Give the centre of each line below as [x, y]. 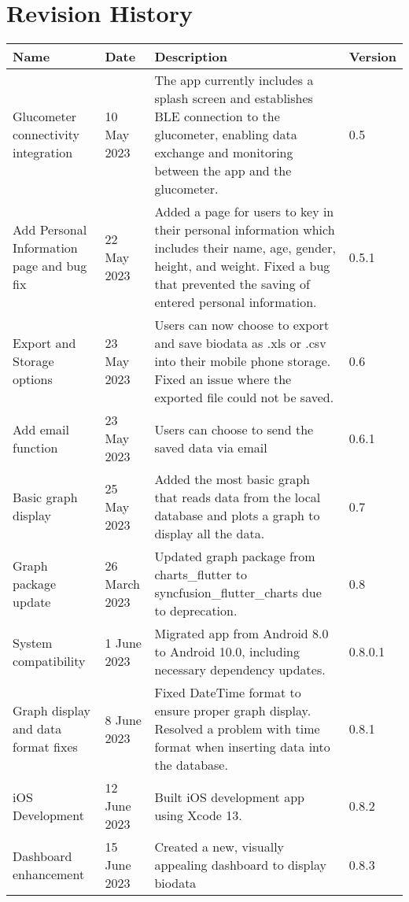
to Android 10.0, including [227, 652]
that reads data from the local [238, 497]
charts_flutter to [201, 575]
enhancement [49, 874]
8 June [123, 719]
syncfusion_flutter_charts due [238, 593]
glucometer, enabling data [226, 135]
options [33, 379]
